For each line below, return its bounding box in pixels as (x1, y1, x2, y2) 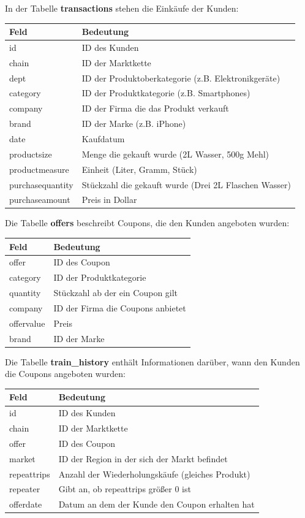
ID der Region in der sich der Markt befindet (58, 452, 228, 465)
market (9, 452, 36, 465)
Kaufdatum (81, 132, 125, 145)
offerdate (9, 498, 42, 511)
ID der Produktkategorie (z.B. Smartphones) (81, 86, 250, 99)
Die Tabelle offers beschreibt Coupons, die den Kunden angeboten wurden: (5, 216, 290, 229)
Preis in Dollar (81, 193, 137, 206)
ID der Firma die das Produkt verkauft (81, 102, 229, 115)
